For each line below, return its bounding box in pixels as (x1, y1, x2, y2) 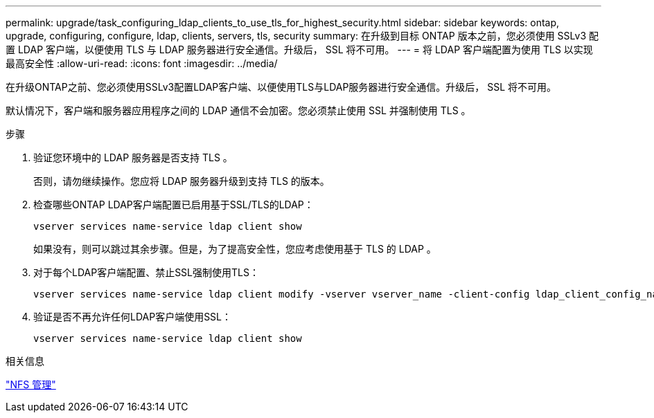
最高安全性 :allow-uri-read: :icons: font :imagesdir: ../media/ (6, 57, 278, 69)
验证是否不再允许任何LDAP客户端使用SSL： (33, 311, 232, 322)
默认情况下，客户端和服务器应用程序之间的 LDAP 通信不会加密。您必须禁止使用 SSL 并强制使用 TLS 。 (6, 104, 471, 116)
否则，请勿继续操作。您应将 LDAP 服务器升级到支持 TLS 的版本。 (33, 175, 330, 187)
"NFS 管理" (6, 379, 56, 390)
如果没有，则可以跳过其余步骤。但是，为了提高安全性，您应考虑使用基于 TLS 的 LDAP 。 (33, 243, 436, 255)
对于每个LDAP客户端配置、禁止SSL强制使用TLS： (33, 266, 259, 278)
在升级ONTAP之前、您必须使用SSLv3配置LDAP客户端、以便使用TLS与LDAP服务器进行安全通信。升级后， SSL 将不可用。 (6, 81, 557, 93)
